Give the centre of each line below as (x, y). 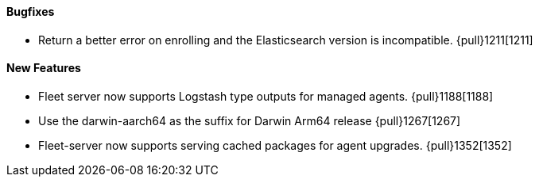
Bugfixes (31, 11)
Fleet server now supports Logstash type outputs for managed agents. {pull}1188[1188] (266, 96)
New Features (44, 68)
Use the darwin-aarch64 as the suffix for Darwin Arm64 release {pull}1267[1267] (250, 120)
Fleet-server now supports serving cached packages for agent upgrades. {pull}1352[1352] (275, 145)
